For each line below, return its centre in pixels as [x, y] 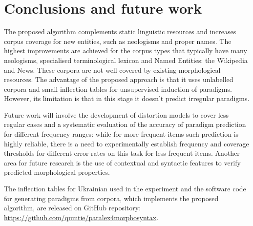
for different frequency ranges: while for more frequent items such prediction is [121, 134]
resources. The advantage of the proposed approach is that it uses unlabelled [119, 79]
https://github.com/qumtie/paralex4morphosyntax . [81, 217]
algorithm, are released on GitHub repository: [73, 208]
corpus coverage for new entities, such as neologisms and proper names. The [118, 41]
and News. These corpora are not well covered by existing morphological [112, 70]
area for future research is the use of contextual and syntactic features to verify [122, 162]
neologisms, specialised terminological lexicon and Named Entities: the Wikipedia [126, 60]
